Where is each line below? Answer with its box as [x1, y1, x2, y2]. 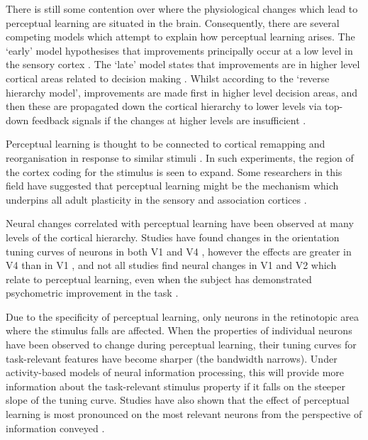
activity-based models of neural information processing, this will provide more [6, 365, 344, 380]
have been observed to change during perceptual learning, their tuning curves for [6, 337, 357, 352]
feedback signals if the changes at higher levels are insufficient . [31, 112, 306, 127]
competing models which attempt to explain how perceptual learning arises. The [6, 29, 355, 44]
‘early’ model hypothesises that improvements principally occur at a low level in [6, 43, 353, 57]
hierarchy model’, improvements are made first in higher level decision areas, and [6, 84, 358, 99]
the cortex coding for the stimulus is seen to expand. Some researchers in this [6, 164, 342, 179]
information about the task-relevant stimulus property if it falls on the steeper [6, 378, 345, 393]
